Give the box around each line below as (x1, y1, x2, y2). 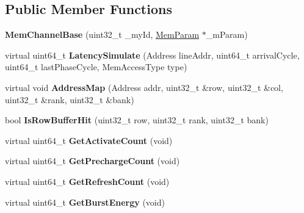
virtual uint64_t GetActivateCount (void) (5, 134, 173, 146)
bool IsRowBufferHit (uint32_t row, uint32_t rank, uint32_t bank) (5, 114, 269, 126)
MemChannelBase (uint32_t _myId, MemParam (5, 28, 200, 41)
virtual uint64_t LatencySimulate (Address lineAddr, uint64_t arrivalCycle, (5, 48, 300, 61)
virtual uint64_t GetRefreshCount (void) (5, 175, 170, 187)
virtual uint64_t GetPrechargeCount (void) (5, 154, 180, 167)
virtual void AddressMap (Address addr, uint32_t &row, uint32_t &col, (5, 81, 283, 93)
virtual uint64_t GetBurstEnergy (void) (5, 195, 165, 208)
